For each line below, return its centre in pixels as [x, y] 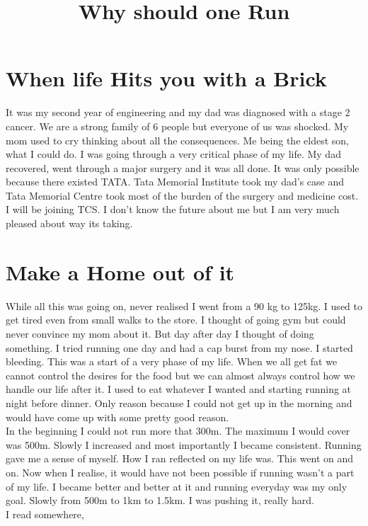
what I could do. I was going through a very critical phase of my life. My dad [173, 154]
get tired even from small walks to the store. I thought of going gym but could [176, 320]
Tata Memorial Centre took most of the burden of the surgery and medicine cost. [182, 195]
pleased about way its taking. [69, 223]
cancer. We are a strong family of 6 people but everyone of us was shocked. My [177, 126]
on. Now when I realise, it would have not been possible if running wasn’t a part [180, 472]
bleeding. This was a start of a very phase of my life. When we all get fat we [172, 361]
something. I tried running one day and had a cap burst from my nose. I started [179, 347]
